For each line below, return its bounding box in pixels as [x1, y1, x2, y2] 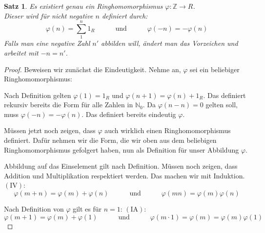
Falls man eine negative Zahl [4, 38, 90, 48]
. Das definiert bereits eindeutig [82, 109, 176, 119]
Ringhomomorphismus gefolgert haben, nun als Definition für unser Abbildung [4, 144, 239, 155]
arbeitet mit [4, 47, 39, 58]
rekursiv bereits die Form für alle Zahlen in [4, 99, 133, 110]
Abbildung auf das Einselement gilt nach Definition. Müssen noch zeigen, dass [4, 161, 238, 171]
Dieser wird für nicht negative [4, 10, 93, 20]
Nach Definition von [4, 204, 64, 214]
